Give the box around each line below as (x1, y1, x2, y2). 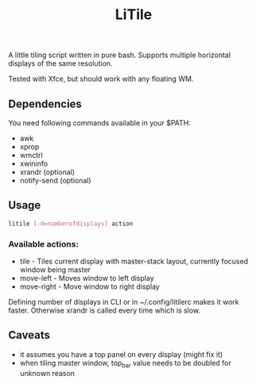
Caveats (8, 328, 50, 342)
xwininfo (19, 159, 48, 168)
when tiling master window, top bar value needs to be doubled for (19, 358, 232, 370)
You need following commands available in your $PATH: (8, 118, 191, 128)
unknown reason (19, 368, 76, 378)
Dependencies (8, 97, 82, 110)
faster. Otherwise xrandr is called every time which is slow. (8, 305, 201, 315)
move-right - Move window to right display (19, 282, 161, 291)
